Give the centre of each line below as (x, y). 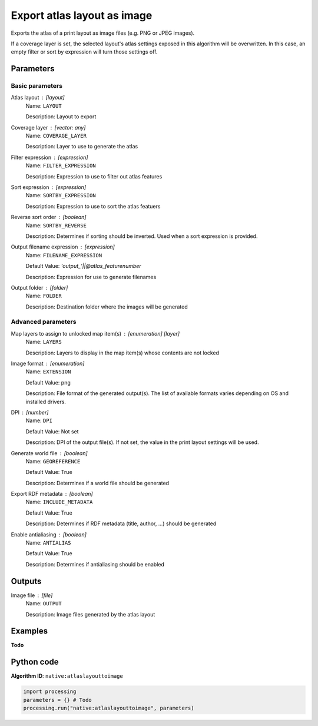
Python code (35, 662)
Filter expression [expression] (49, 157)
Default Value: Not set (52, 431)
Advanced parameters (44, 322)
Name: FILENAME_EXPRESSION (64, 255)
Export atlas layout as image (82, 15)
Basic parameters (37, 86)
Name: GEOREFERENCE (53, 461)
